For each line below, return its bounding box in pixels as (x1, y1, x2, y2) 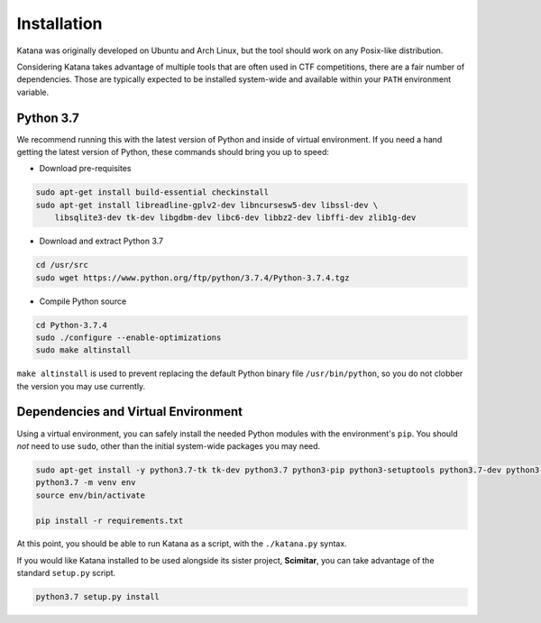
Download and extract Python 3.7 (39, 235, 164, 247)
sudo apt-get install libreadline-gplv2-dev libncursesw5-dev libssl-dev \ (35, 199, 379, 210)
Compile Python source (39, 296, 127, 307)
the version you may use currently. (16, 380, 146, 391)
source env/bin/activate (35, 490, 146, 500)
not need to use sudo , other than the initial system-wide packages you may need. (16, 440, 321, 451)
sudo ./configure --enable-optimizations (35, 332, 222, 343)
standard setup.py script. (16, 568, 116, 579)
